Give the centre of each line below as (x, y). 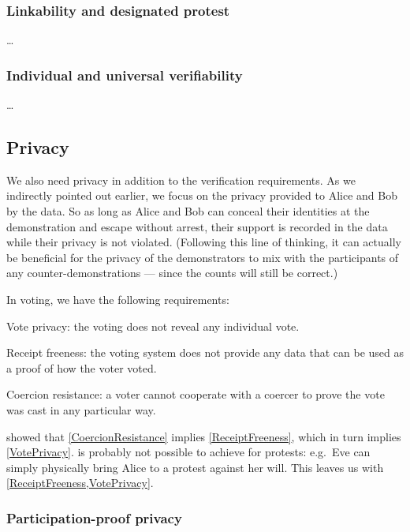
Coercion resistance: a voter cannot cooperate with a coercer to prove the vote (196, 394)
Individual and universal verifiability (125, 75)
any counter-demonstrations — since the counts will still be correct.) (172, 273)
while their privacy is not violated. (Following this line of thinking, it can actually (204, 242)
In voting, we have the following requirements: (118, 299)
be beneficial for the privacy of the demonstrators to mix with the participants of (203, 257)
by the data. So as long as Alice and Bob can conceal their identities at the (188, 211)
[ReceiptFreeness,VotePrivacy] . (80, 483)
